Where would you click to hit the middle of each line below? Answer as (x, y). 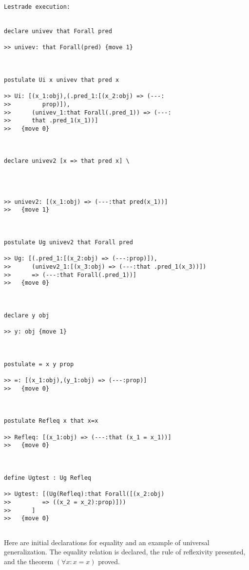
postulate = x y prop (39, 364)
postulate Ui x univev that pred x (62, 80)
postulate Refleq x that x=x (51, 421)
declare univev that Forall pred (58, 31)
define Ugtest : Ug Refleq (48, 478)
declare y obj (27, 315)
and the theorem (29, 561)
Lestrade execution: (37, 7)
